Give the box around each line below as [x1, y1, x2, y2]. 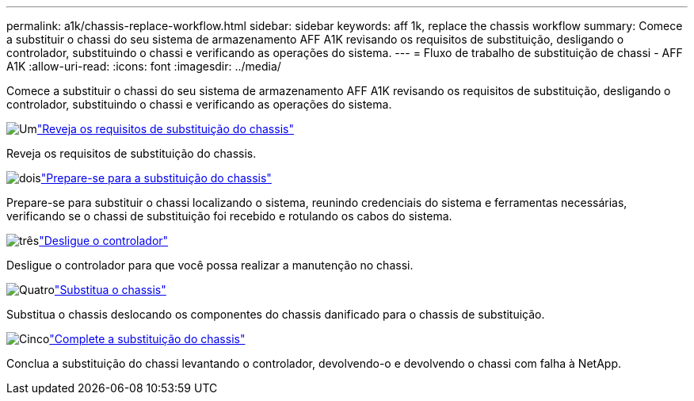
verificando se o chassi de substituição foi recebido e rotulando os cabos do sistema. [6, 209, 452, 223]
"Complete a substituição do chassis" [49, 332, 246, 346]
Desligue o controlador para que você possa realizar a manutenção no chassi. [6, 258, 414, 272]
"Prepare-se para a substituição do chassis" [40, 171, 272, 185]
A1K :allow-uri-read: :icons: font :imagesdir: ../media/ [6, 59, 281, 73]
